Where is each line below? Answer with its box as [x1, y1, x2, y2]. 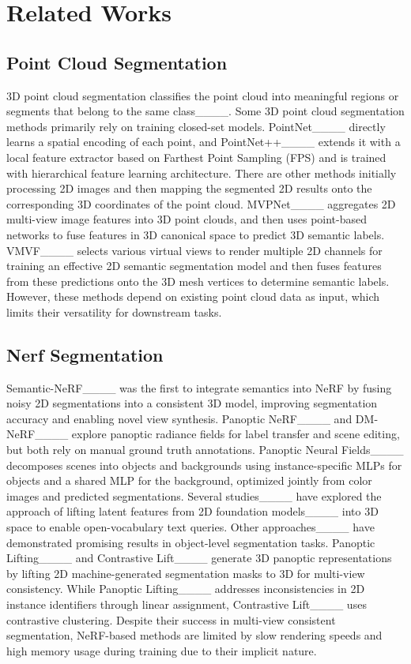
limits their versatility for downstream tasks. [6, 303, 222, 320]
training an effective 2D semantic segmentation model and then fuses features [6, 257, 382, 274]
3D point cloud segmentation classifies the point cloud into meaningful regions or [6, 87, 399, 103]
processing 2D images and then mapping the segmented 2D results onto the [6, 180, 372, 197]
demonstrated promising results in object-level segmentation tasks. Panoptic [6, 534, 375, 550]
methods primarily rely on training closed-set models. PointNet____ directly [6, 118, 386, 134]
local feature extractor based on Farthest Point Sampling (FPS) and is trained [6, 148, 386, 165]
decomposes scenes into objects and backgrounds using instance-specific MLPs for [6, 456, 402, 473]
